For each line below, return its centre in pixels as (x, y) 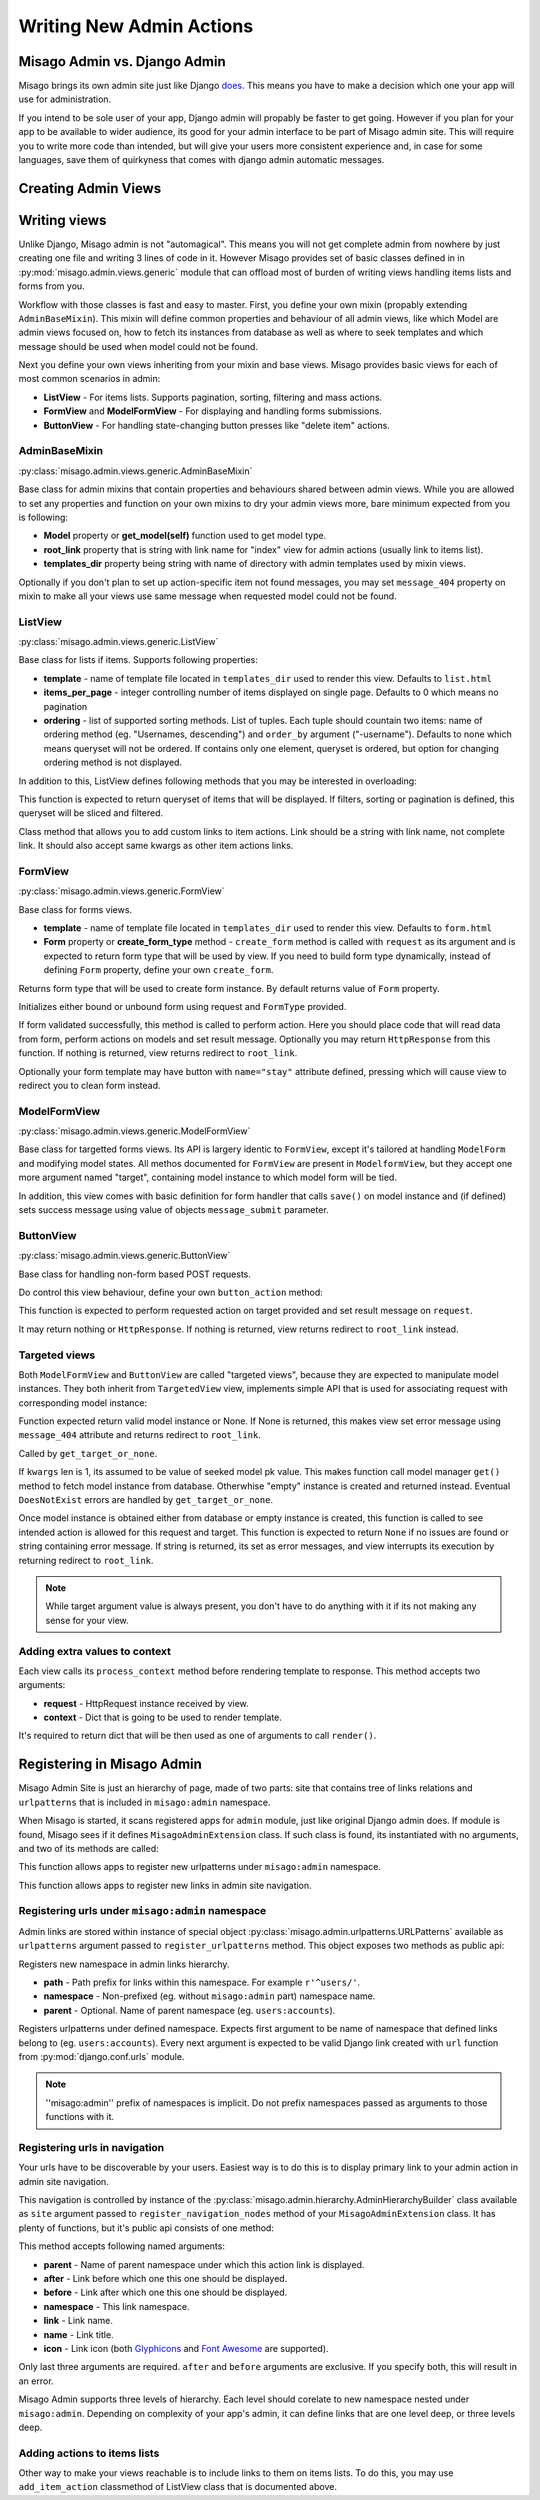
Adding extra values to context (95, 1651)
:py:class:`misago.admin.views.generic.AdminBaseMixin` (135, 471)
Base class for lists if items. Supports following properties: (138, 660)
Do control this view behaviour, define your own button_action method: (171, 1292)
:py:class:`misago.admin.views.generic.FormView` (121, 891)
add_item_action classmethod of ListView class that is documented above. (177, 2487)
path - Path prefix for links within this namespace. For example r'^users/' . (202, 1982)
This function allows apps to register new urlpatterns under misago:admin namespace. (200, 1867)
